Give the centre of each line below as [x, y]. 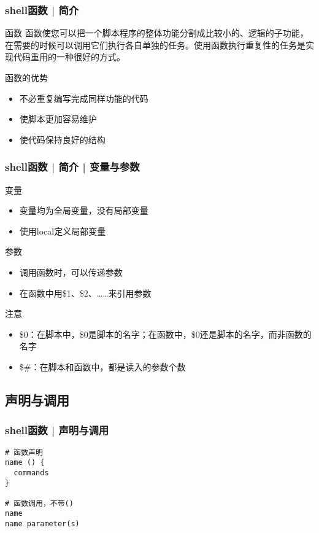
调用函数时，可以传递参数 [71, 272]
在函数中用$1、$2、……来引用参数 [85, 293]
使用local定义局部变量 [63, 231]
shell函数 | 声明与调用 [57, 430]
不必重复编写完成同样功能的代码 [84, 98]
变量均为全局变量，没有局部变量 [84, 210]
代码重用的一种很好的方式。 [69, 57]
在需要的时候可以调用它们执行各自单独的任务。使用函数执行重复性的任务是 [155, 45]
